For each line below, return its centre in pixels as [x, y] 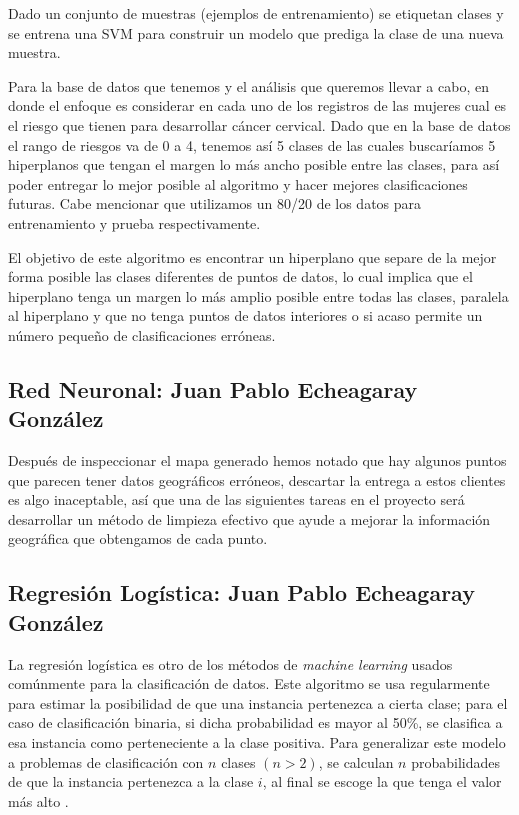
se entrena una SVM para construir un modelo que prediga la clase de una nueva [256, 32]
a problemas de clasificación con [106, 761]
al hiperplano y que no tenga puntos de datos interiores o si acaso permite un [245, 315]
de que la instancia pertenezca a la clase [131, 781]
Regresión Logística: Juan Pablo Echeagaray [241, 592]
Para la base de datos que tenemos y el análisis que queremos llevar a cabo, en [248, 85]
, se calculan [356, 761]
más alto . [38, 800]
